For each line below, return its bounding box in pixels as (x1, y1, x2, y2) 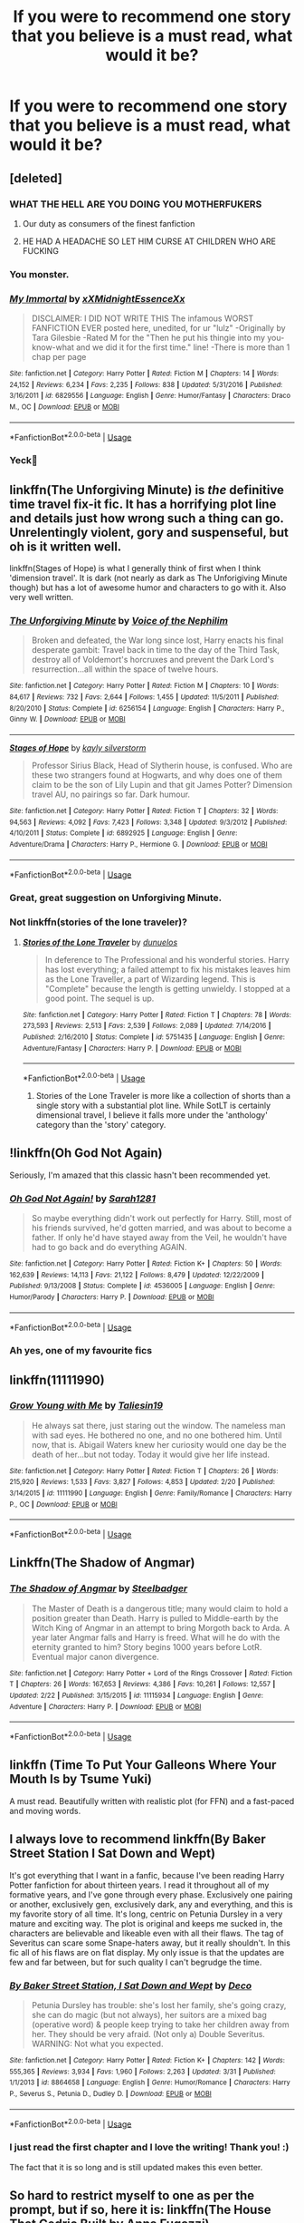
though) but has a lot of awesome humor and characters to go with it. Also (9, 582, 287, 593)
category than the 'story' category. (35, 1119, 166, 1130)
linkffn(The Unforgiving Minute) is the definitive (9, 482, 285, 498)
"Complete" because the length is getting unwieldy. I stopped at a (44, 983, 291, 994)
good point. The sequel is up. (44, 993, 155, 1004)
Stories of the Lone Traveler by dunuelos (22, 937, 178, 947)
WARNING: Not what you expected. (31, 2038, 164, 2049)
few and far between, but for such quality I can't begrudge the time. (9, 1956, 262, 1967)
